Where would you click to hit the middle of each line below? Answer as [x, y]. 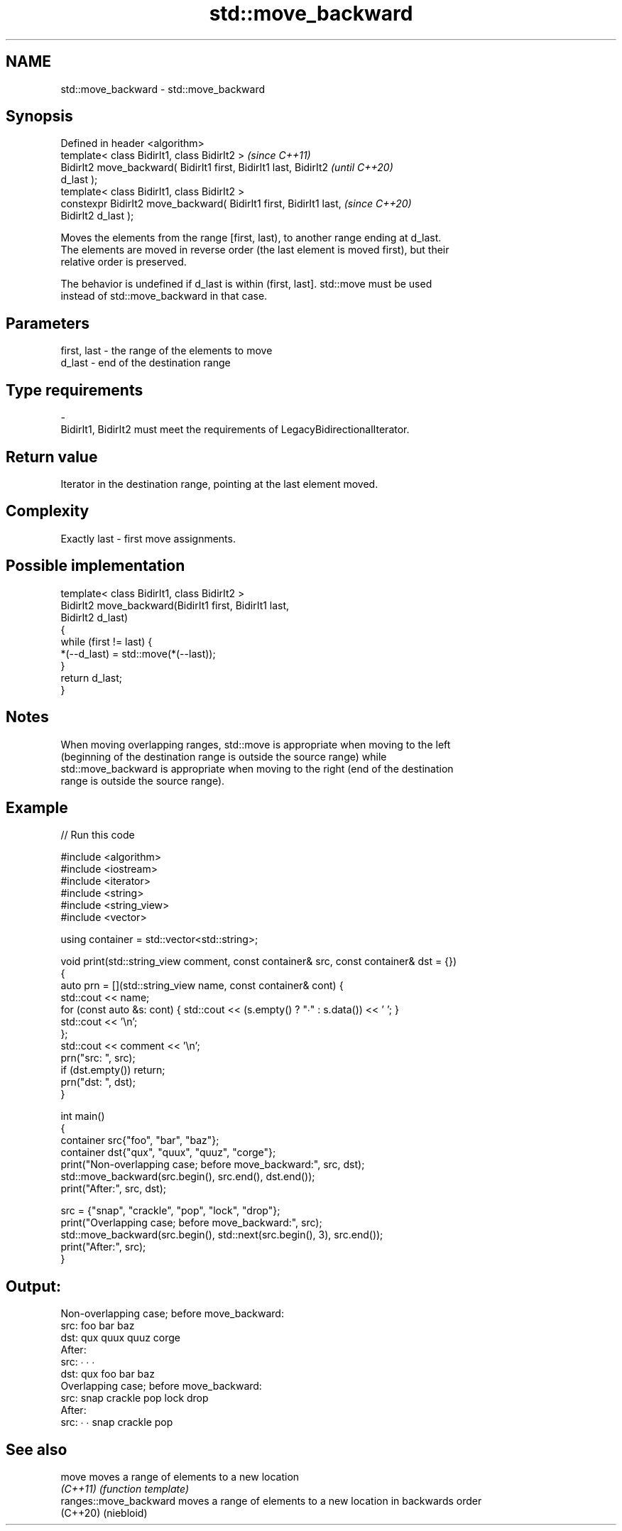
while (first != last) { [107, 641]
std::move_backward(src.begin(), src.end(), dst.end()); [188, 1177]
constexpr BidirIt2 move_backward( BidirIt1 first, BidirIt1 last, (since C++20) [236, 204]
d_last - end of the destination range [146, 363]
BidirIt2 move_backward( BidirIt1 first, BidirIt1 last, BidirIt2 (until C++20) [227, 168]
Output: [33, 1286]
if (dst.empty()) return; [113, 1070]
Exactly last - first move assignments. [148, 538]
